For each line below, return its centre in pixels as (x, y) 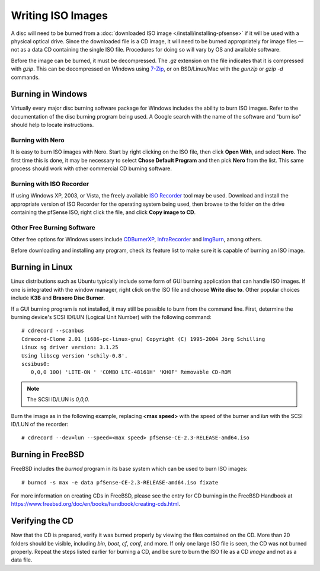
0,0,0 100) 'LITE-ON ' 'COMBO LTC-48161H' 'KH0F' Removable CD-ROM (131, 372)
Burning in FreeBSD (48, 454)
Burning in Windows (49, 94)
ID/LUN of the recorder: (40, 424)
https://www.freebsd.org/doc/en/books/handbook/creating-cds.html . (96, 504)
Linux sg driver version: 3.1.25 (70, 347)
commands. (25, 77)
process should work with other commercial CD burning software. (91, 168)
